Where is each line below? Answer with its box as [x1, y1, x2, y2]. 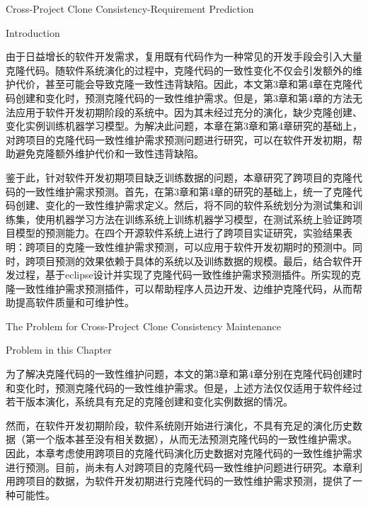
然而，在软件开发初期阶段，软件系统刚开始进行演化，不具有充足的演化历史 [6, 417, 352, 432]
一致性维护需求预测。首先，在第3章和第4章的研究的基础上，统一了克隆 [25, 184, 352, 198]
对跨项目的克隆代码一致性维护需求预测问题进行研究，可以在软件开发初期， [6, 132, 352, 147]
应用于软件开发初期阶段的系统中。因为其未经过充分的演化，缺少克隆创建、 [15, 104, 362, 119]
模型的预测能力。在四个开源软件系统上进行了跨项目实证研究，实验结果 [15, 225, 343, 240]
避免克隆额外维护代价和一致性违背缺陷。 [15, 146, 204, 161]
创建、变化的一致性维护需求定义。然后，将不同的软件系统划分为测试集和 [15, 198, 352, 213]
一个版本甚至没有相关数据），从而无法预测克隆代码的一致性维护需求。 [35, 432, 357, 446]
